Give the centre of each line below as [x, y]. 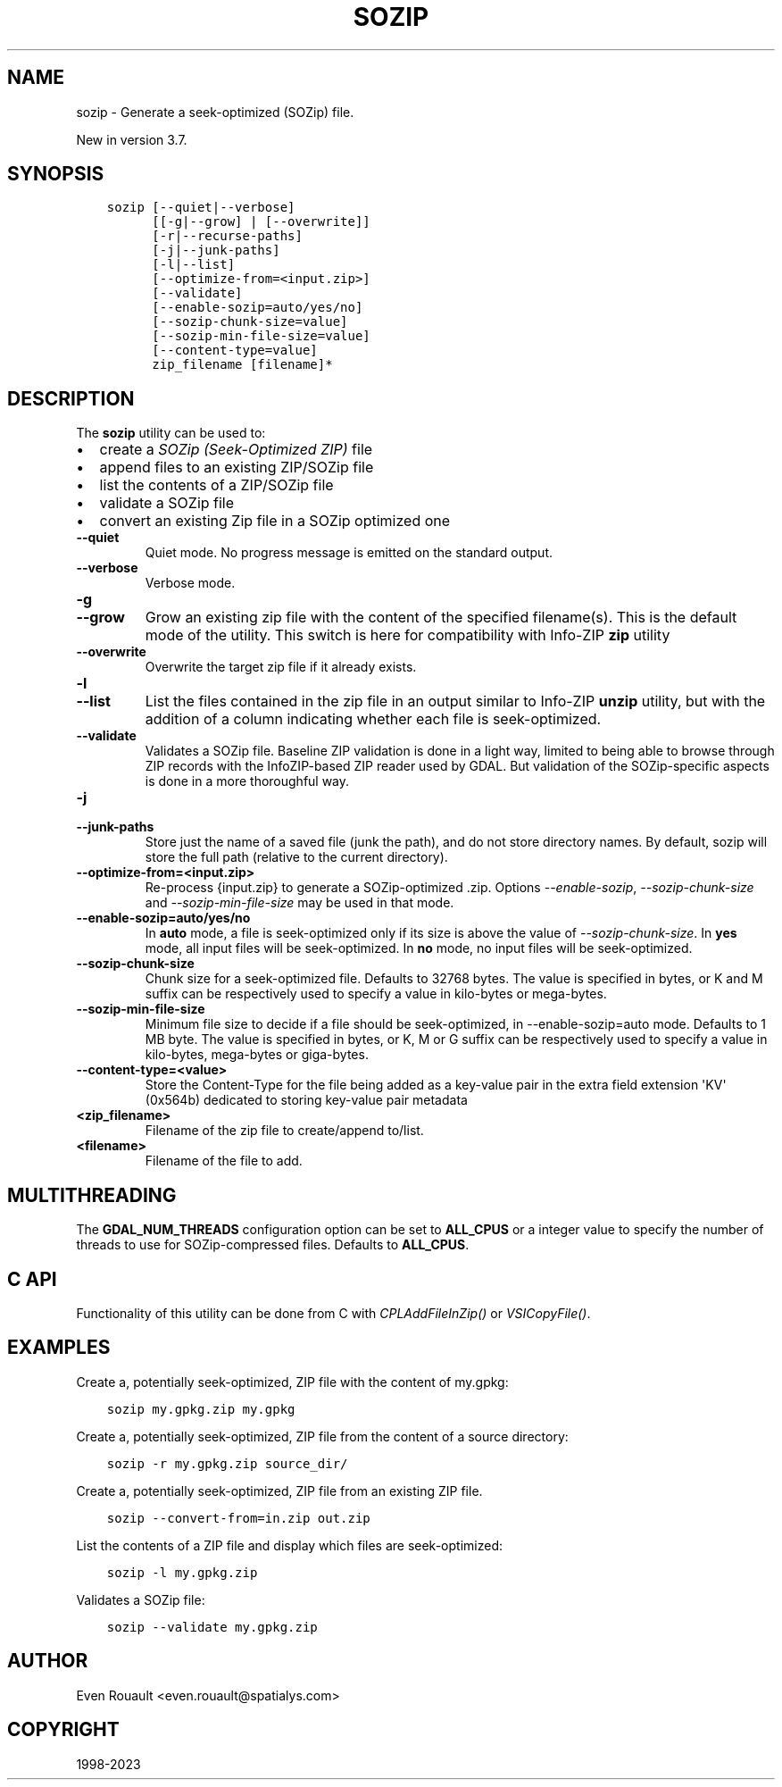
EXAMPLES [59, 1348]
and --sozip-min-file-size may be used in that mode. [299, 903]
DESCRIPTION [71, 398]
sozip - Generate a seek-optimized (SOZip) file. [215, 112]
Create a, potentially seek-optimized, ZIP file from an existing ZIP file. [279, 1491]
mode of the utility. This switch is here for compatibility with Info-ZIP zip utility [408, 635]
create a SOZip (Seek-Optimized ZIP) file [236, 450]
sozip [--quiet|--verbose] [201, 208]
